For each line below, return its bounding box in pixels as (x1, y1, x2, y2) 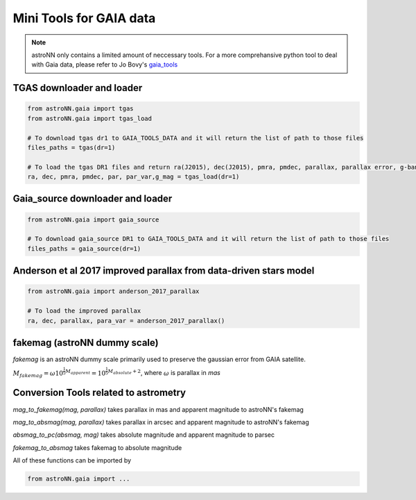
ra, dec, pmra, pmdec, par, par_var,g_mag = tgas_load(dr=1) (27, 173, 240, 181)
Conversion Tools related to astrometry (12, 387, 187, 399)
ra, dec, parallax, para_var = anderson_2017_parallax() (27, 317, 225, 324)
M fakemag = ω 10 (12, 369, 64, 378)
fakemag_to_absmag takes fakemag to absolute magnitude (12, 443, 182, 451)
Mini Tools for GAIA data (12, 10, 156, 26)
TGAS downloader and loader (12, 82, 143, 94)
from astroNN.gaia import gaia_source (27, 215, 159, 224)
